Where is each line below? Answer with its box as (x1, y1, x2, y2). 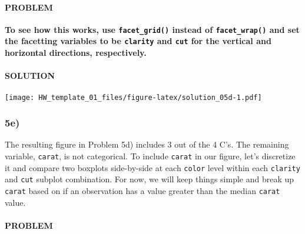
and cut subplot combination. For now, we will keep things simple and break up (5, 173, 294, 185)
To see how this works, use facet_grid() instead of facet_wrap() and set (5, 23, 300, 35)
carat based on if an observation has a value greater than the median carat (5, 184, 280, 196)
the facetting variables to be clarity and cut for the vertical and (5, 35, 271, 47)
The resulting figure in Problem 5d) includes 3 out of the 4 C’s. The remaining (5, 138, 289, 151)
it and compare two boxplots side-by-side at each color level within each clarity (5, 161, 300, 173)
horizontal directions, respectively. (5, 46, 147, 59)
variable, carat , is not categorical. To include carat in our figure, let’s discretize (5, 149, 296, 162)
